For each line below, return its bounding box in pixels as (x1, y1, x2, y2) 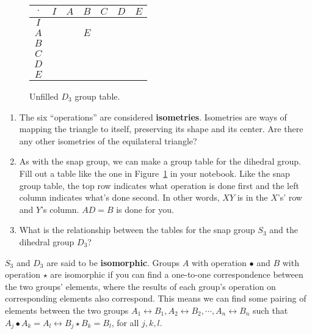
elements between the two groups (5, 303, 129, 316)
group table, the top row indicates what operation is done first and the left (19, 179, 299, 191)
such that (252, 303, 288, 316)
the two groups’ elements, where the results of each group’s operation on (5, 280, 276, 292)
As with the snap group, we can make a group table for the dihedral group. (19, 155, 301, 168)
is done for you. (116, 202, 174, 215)
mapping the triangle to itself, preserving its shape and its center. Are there (19, 122, 303, 135)
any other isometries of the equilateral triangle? (19, 134, 197, 147)
